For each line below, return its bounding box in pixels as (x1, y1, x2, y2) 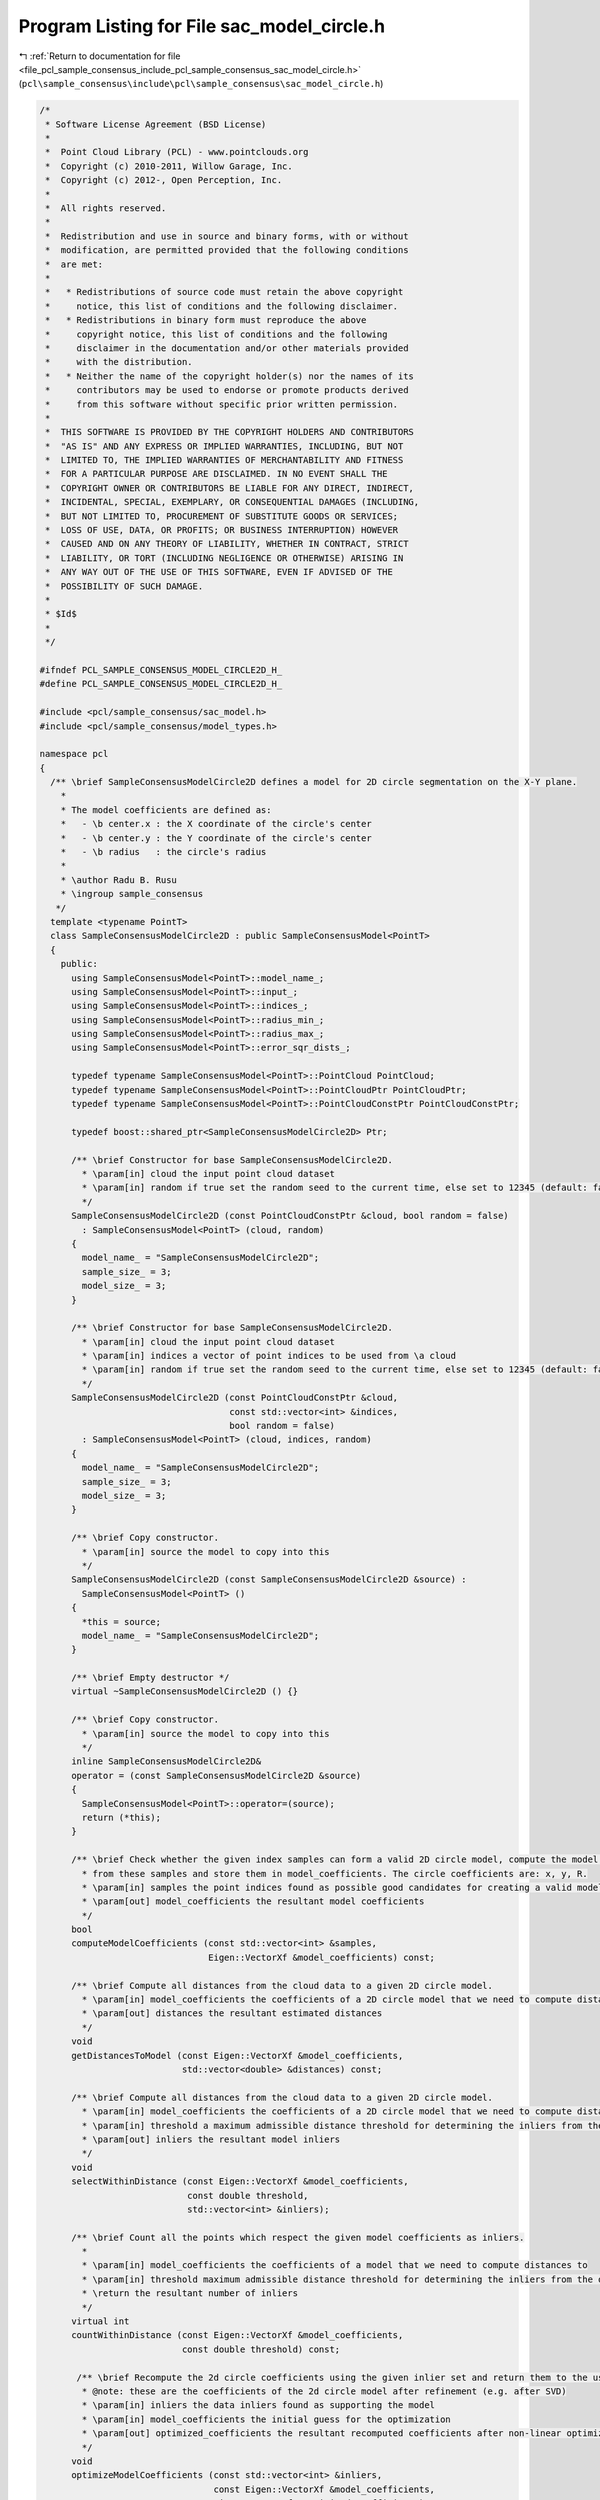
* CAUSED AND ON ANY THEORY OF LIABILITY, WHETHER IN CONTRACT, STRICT (45, 538, 409, 550)
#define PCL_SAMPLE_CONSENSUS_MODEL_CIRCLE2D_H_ (39, 678, 283, 690)
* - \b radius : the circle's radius (60, 846, 267, 858)
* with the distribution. (45, 356, 194, 368)
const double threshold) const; (181, 2343, 341, 2355)
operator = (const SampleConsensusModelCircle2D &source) (71, 1770, 362, 1781)
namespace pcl (39, 748, 109, 760)
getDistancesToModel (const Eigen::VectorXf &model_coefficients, (71, 2050, 404, 2061)
